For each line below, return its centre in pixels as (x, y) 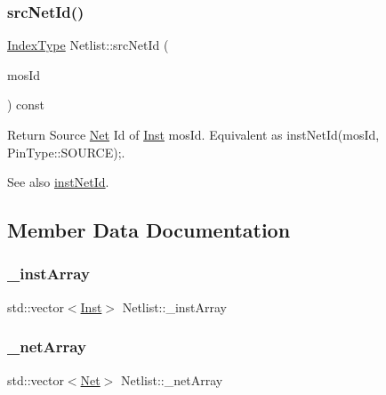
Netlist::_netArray (172, 379)
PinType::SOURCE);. (66, 152)
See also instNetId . (58, 182)
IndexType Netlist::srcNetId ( (88, 45)
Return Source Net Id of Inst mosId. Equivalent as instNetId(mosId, (193, 134)
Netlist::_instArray (174, 306)
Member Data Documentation (149, 230)
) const (26, 105)
